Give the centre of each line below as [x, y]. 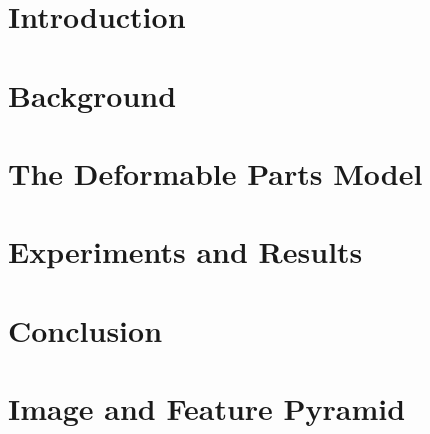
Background [92, 94]
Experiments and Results [185, 251]
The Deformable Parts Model [215, 172]
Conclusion [85, 329]
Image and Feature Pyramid [207, 408]
